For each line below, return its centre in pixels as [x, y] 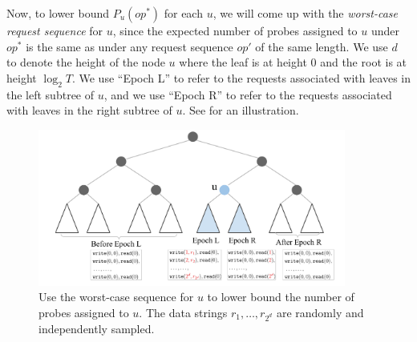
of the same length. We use [322, 46]
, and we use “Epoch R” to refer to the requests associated [248, 94]
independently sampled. [97, 328]
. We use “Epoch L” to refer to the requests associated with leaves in [241, 77]
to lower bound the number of [281, 297]
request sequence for [55, 30]
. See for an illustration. [241, 110]
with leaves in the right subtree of [89, 110]
